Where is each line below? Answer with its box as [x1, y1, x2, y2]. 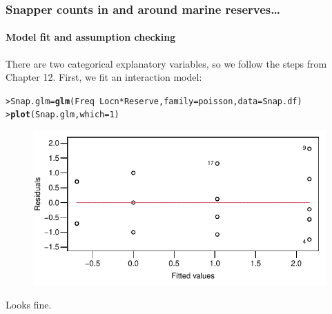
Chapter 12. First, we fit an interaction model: [6, 70, 202, 84]
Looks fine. [6, 297, 52, 312]
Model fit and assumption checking [6, 30, 176, 44]
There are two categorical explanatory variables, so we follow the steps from [6, 56, 327, 70]
